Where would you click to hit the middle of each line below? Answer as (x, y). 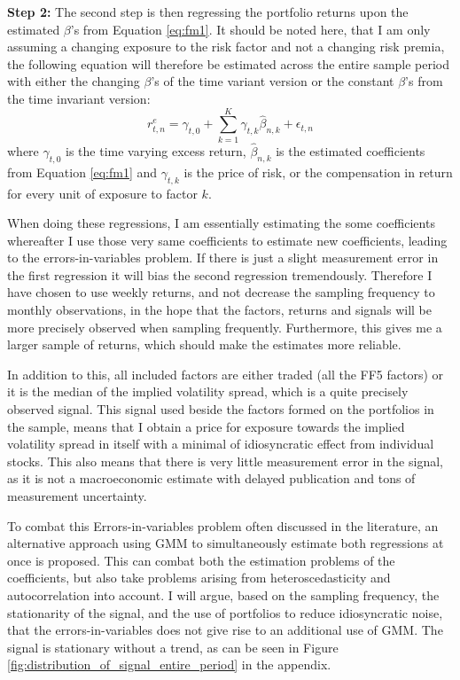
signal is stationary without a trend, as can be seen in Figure (173, 647)
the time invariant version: (79, 98)
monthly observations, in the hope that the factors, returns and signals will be (219, 310)
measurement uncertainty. (77, 496)
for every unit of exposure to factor (102, 193)
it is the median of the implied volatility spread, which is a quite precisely (208, 391)
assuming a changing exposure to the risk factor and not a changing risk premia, (226, 47)
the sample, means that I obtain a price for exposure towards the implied (206, 426)
